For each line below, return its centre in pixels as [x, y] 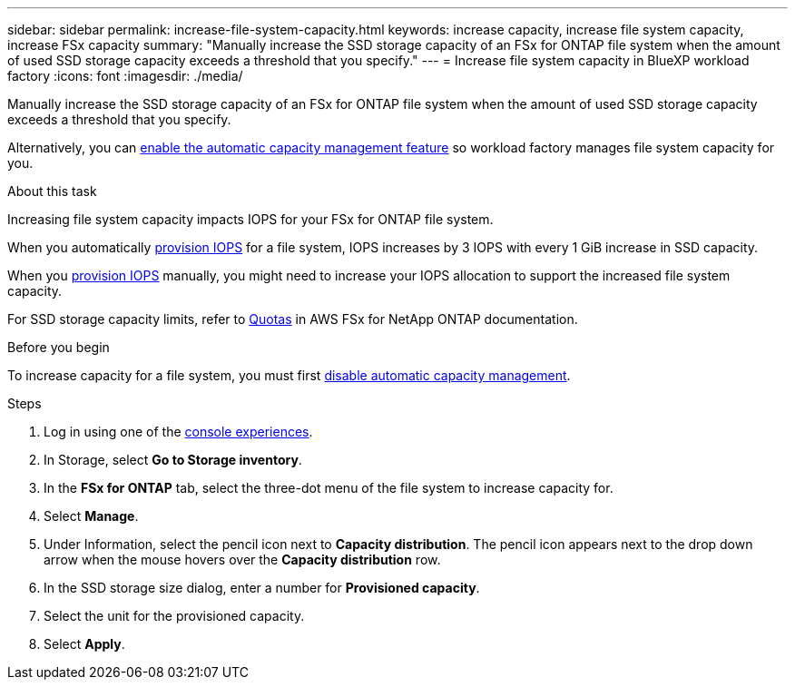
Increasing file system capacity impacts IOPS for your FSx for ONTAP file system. [250, 219]
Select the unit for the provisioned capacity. [174, 616]
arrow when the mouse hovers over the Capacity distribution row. [242, 559]
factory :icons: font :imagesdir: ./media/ [125, 76]
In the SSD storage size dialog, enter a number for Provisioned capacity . [262, 588]
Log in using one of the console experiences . [178, 432]
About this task [52, 191]
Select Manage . [91, 516]
